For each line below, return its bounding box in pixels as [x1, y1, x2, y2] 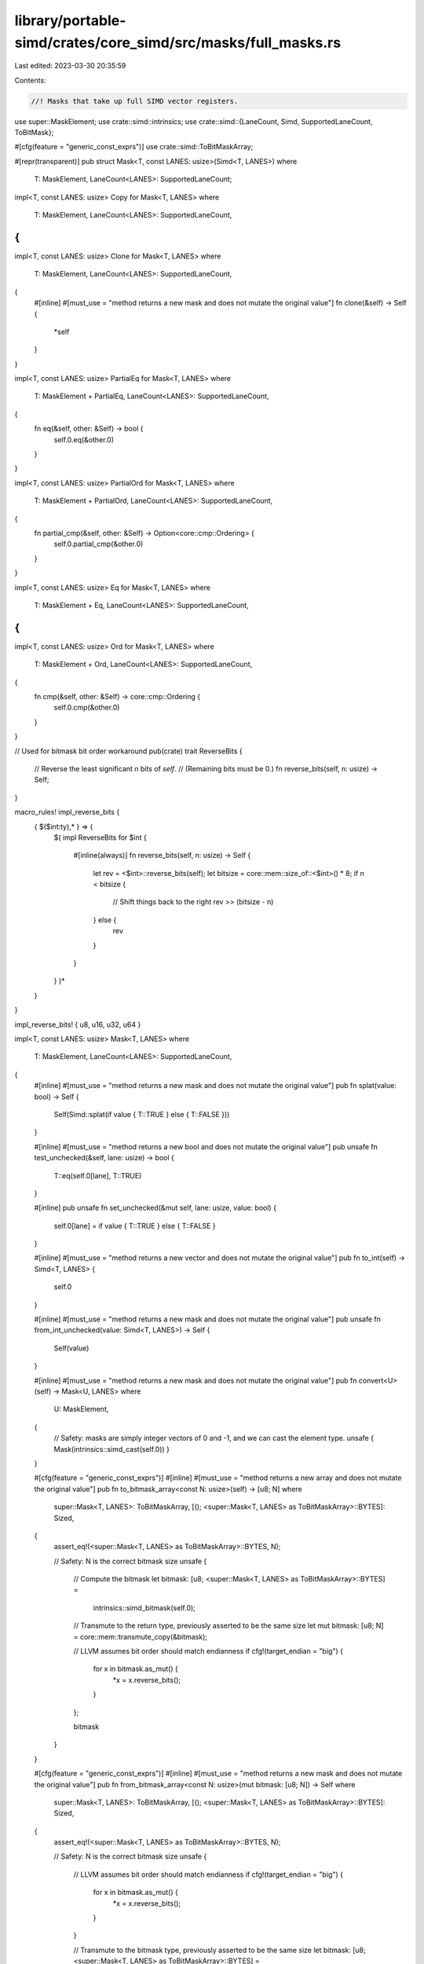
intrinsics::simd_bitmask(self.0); [93, 1603, 196, 1612]
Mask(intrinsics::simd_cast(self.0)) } [53, 1444, 170, 1453]
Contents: [14, 75, 46, 85]
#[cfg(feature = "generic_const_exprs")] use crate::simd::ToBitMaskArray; [14, 142, 254, 152]
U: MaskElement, [53, 1405, 109, 1414]
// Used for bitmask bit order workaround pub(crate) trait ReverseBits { [14, 746, 243, 756]
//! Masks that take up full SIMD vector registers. [31, 97, 239, 105]
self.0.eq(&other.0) [53, 434, 114, 444]
